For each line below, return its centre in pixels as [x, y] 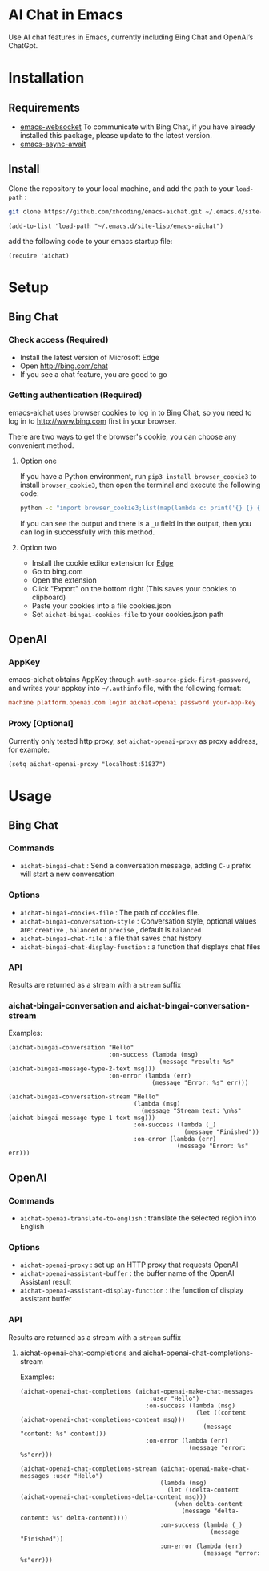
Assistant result [46, 1282]
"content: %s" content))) [63, 1434]
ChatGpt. [23, 45]
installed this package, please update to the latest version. [116, 135]
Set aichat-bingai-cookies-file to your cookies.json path [128, 614]
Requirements [44, 107]
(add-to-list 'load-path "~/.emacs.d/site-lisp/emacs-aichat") [116, 226]
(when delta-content [208, 1504]
